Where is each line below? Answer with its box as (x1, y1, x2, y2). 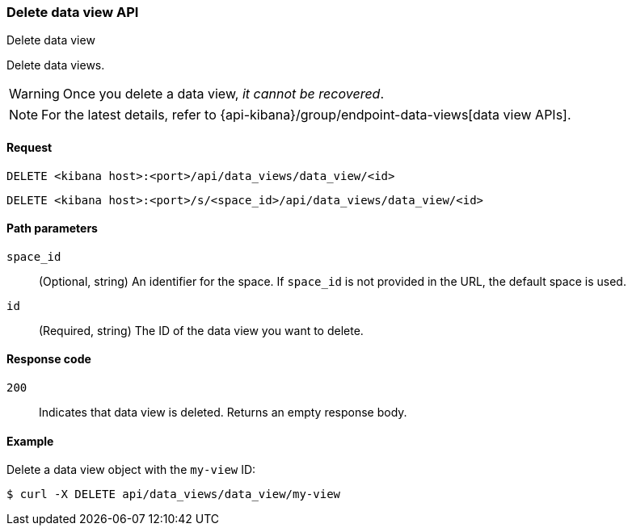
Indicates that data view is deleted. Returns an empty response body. (39, 405, 407, 420)
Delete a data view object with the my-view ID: (6, 463, 256, 477)
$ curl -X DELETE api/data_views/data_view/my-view (6, 488, 341, 501)
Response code (6, 352, 91, 367)
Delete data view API (6, 4, 139, 20)
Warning (9, 86, 60, 103)
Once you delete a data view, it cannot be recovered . (62, 86, 385, 103)
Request (6, 140, 53, 154)
